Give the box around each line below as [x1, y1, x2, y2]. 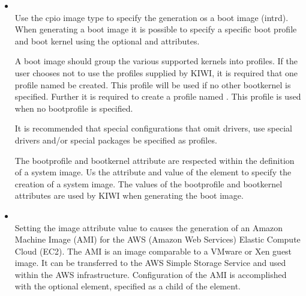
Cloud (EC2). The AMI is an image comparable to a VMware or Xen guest [14, 244, 292, 257]
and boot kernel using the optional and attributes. [14, 34, 200, 47]
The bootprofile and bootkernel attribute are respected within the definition [14, 154, 295, 166]
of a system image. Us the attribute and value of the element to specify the [14, 166, 292, 178]
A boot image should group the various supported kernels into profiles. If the [14, 55, 298, 67]
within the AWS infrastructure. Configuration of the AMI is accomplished [14, 268, 287, 280]
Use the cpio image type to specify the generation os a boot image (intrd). [14, 11, 289, 23]
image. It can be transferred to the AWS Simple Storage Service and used [14, 256, 286, 269]
